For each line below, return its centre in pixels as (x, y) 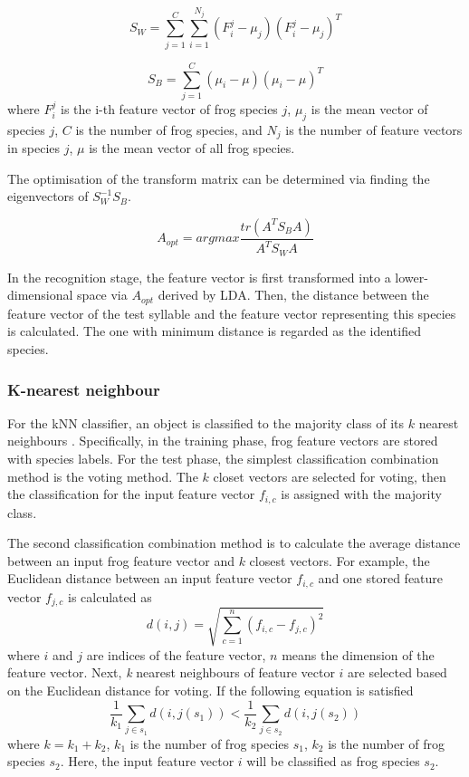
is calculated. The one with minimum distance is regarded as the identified (214, 331)
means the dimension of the (358, 654)
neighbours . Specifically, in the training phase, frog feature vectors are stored (223, 441)
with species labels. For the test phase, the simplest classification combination (223, 458)
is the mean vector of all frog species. (192, 148)
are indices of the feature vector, (176, 654)
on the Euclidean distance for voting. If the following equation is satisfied (211, 691)
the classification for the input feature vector (131, 494)
